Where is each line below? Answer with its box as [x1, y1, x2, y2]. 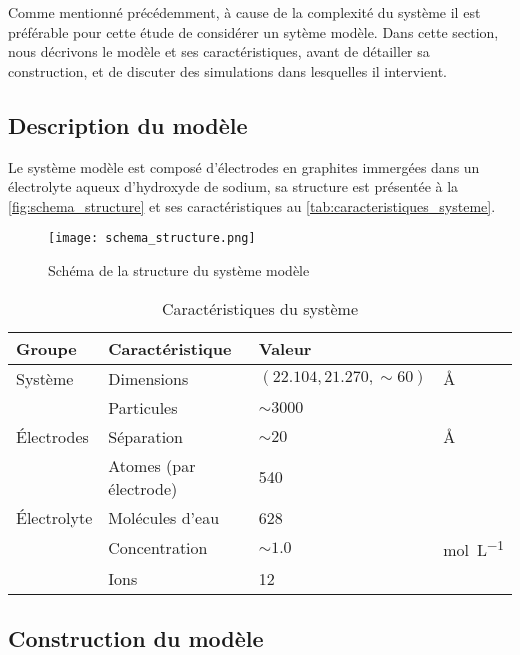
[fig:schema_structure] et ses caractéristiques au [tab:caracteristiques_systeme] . [8, 195, 496, 216]
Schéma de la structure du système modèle [48, 260, 310, 281]
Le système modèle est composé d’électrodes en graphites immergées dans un [8, 156, 480, 177]
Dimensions [108, 366, 189, 390]
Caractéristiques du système [162, 296, 358, 320]
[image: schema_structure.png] [48, 231, 256, 246]
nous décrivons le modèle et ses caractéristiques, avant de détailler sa [8, 41, 430, 62]
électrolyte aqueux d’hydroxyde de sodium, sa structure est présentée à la [8, 176, 459, 197]
